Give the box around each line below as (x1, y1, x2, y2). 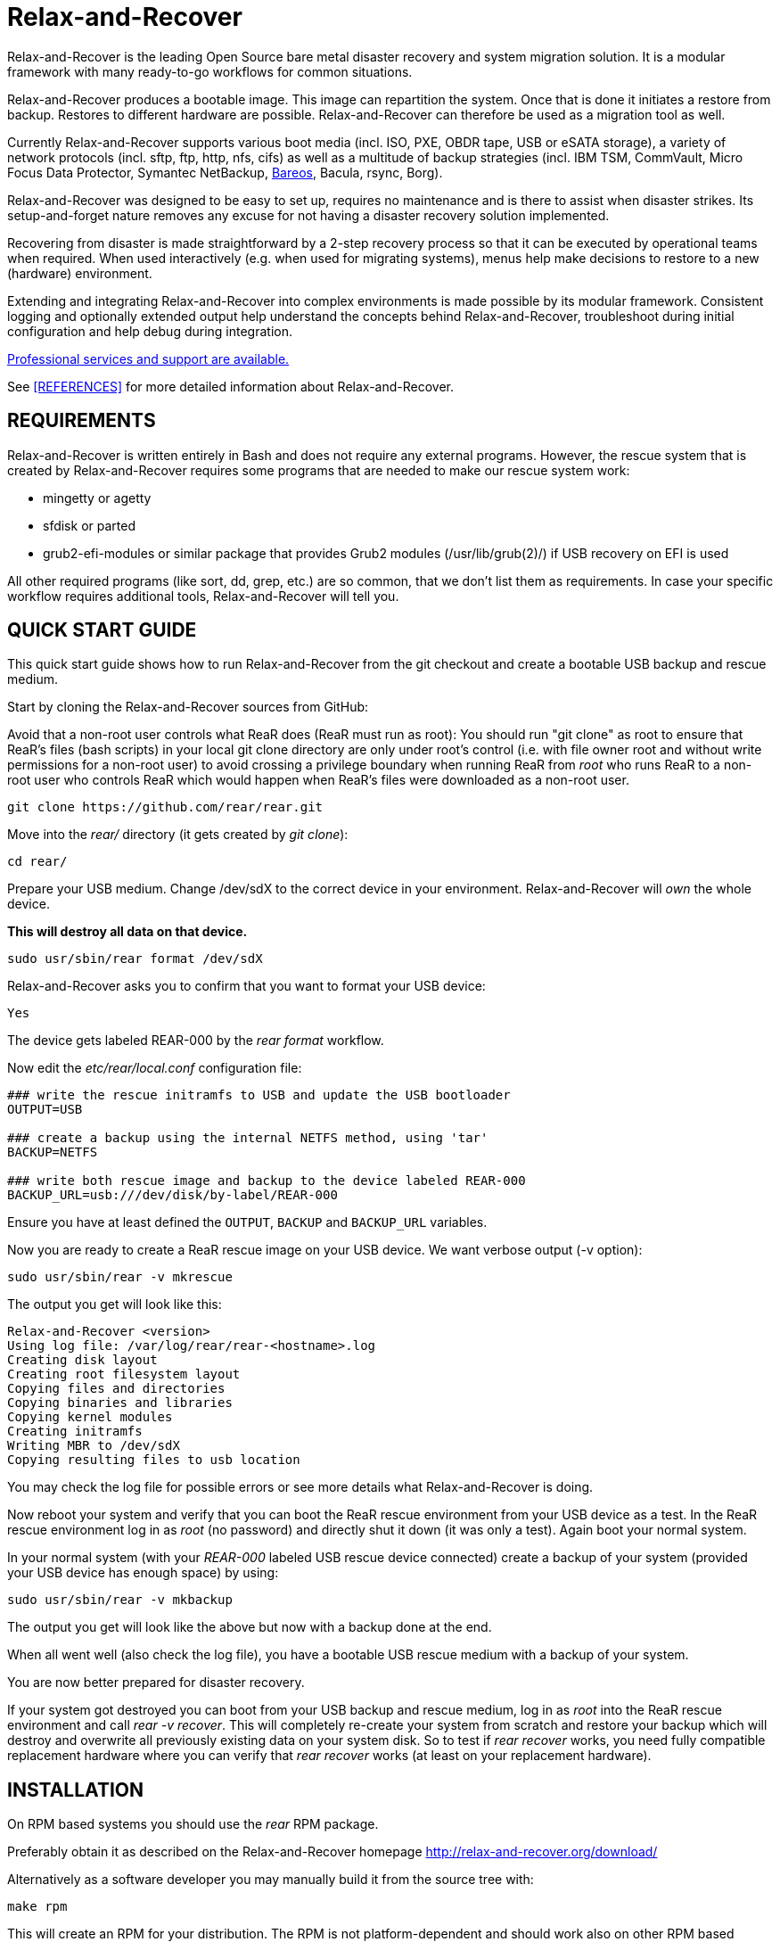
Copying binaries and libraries (7, 1395, 233, 1411)
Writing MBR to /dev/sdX (7, 1438, 180, 1453)
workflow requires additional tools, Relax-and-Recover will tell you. (7, 588, 399, 604)
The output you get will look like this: (7, 1296, 222, 1312)
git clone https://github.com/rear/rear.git (7, 800, 324, 815)
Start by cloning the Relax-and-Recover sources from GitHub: (7, 699, 369, 715)
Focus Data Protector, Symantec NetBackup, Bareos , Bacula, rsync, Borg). (7, 164, 443, 180)
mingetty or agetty (43, 490, 152, 506)
